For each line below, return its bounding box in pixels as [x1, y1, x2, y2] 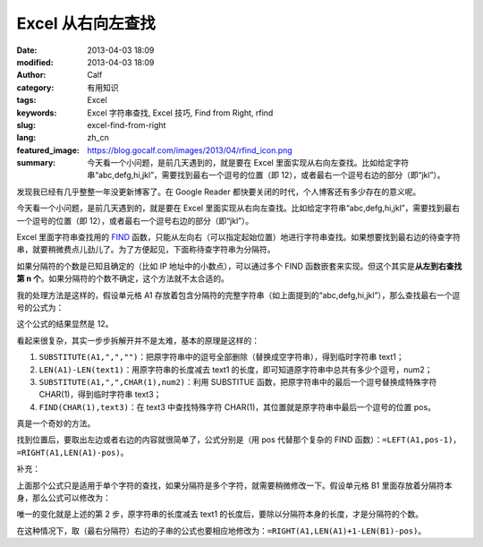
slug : [16, 119, 36, 130]
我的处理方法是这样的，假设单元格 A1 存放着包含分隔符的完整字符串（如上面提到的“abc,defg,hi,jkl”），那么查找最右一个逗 [16, 289, 461, 300]
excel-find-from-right [87, 119, 166, 130]
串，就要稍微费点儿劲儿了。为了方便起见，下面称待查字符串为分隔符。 [16, 244, 275, 255]
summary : [16, 158, 56, 168]
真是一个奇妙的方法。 [16, 418, 96, 429]
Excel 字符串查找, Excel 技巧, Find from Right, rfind [87, 107, 274, 118]
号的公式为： [16, 302, 64, 312]
